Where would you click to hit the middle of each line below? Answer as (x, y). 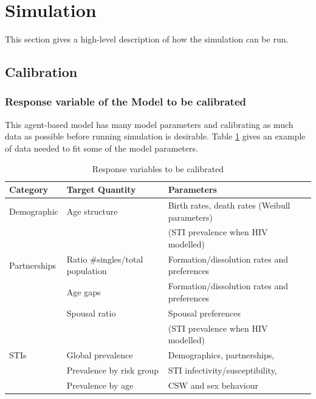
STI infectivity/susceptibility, (222, 370)
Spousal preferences (204, 313)
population (87, 271)
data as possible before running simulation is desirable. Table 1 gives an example (155, 136)
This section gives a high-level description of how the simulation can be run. (147, 39)
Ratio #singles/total (105, 259)
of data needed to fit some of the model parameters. (101, 148)
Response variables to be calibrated (158, 168)
